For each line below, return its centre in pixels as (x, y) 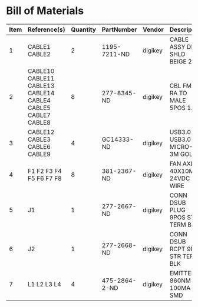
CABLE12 (41, 132)
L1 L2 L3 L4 (44, 284)
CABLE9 (39, 154)
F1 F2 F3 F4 (44, 171)
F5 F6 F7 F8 (44, 178)
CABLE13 (41, 85)
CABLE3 (39, 139)
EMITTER (182, 273)
